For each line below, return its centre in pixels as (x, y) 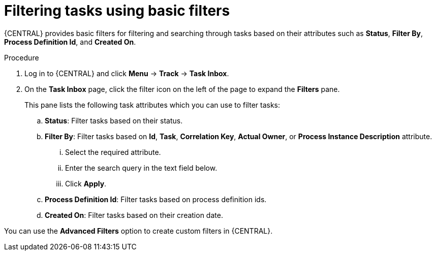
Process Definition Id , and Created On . (70, 42)
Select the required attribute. (113, 152)
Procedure (22, 57)
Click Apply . (86, 183)
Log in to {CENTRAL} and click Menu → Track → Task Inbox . (127, 73)
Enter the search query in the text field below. (141, 168)
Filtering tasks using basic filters (117, 11)
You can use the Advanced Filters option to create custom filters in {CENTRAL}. (138, 231)
